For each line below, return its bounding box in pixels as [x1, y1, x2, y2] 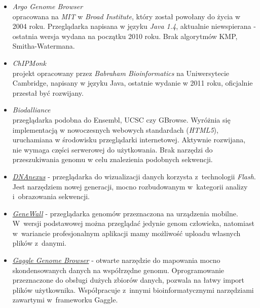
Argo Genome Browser [12, 1, 83, 11]
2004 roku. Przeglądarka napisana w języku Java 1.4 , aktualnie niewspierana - [12, 21, 256, 31]
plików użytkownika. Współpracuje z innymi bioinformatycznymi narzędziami [12, 284, 254, 295]
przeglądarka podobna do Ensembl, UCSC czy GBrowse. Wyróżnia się [12, 114, 231, 125]
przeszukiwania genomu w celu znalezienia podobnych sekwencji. [12, 154, 213, 165]
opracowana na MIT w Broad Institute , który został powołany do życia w [12, 11, 241, 21]
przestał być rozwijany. [12, 87, 84, 98]
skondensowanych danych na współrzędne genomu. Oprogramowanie [12, 264, 225, 275]
